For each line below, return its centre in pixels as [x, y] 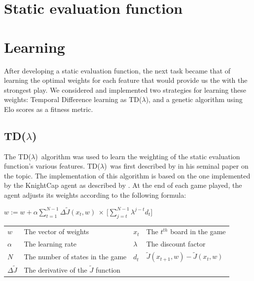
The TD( [18, 156]
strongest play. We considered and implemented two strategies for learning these [125, 89]
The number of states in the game [75, 257]
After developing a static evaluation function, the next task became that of [117, 70]
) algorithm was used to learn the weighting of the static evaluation [138, 156]
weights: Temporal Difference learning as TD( [73, 99]
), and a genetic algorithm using [194, 99]
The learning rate [50, 244]
